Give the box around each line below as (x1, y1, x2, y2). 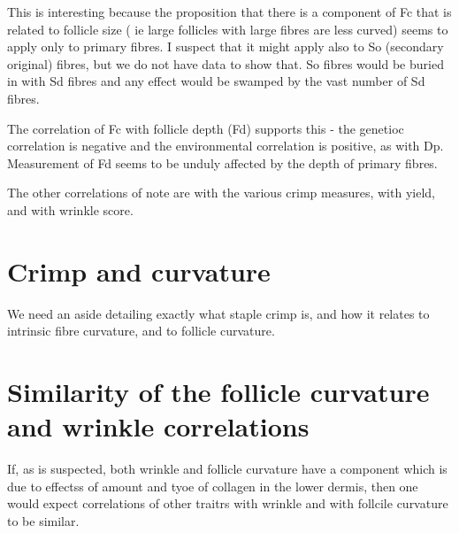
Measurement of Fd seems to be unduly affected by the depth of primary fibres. (7, 153, 438, 172)
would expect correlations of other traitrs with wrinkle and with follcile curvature (7, 494, 448, 513)
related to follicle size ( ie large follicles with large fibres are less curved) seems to (7, 19, 448, 38)
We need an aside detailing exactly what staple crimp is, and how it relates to (7, 304, 430, 322)
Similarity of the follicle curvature (7, 374, 430, 410)
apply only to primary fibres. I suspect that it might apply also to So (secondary (7, 37, 444, 56)
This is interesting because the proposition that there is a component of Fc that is (7, 3, 452, 20)
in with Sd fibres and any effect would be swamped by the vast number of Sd (7, 72, 425, 90)
